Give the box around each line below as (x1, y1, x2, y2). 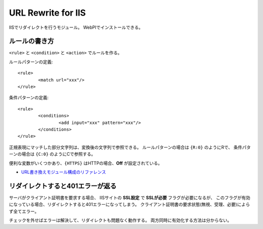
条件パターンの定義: (9, 95, 49, 101)
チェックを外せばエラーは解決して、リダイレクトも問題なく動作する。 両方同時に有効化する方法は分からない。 (9, 217, 232, 223)
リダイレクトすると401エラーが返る (9, 182, 117, 190)
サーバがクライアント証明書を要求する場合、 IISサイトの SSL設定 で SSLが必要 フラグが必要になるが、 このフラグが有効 (9, 194, 250, 200)
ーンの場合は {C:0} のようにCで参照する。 (9, 151, 96, 157)
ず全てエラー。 (9, 208, 39, 214)
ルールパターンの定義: (9, 59, 53, 64)
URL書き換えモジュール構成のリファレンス (21, 169, 107, 175)
